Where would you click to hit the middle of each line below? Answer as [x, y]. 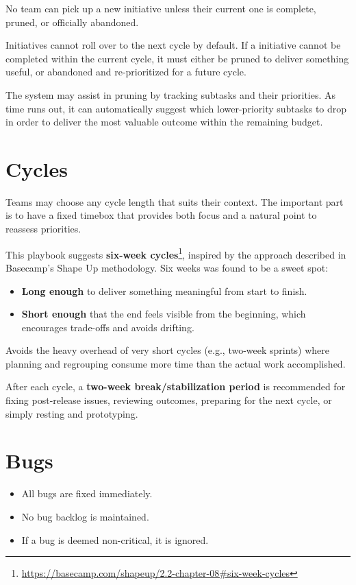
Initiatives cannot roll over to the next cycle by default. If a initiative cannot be [173, 45]
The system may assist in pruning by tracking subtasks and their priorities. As [171, 94]
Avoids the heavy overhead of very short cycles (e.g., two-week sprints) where [168, 350]
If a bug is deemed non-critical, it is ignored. [115, 539]
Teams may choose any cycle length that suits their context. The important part [175, 201]
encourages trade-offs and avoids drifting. [108, 327]
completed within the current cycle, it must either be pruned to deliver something [177, 58]
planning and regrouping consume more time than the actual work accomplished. [176, 363]
